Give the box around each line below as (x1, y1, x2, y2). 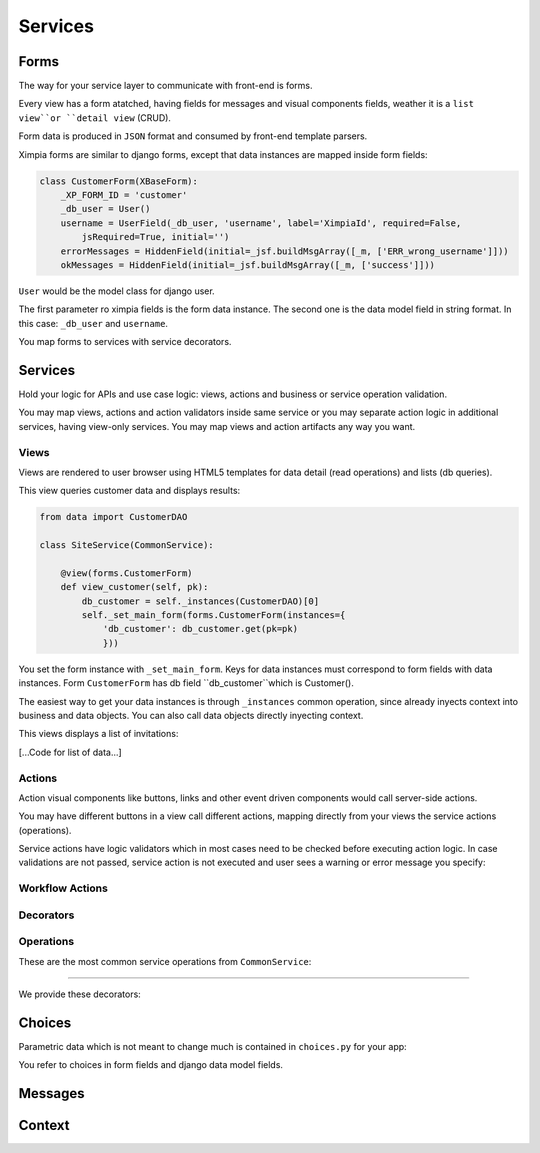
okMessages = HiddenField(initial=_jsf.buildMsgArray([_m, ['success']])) (60, 259, 435, 270)
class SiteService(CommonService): (39, 540, 214, 551)
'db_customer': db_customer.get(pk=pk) (102, 623, 299, 635)
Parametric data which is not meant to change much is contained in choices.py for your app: (18, 1041, 407, 1053)
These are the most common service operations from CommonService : (18, 955, 312, 967)
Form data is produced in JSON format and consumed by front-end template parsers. (18, 130, 368, 142)
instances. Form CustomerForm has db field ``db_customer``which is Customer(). (18, 677, 354, 689)
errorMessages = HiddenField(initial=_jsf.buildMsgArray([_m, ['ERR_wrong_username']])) (60, 245, 509, 257)
